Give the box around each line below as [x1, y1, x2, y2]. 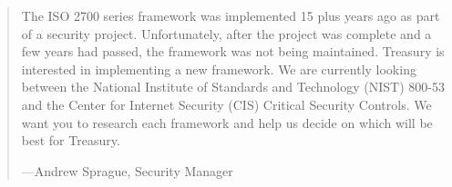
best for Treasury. [21, 131, 120, 150]
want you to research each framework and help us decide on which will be [21, 113, 433, 132]
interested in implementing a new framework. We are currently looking [21, 59, 416, 78]
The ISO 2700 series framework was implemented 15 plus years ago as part [21, 6, 440, 25]
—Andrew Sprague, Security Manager [21, 161, 233, 180]
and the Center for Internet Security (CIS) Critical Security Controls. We [21, 94, 432, 113]
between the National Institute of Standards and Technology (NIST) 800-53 [21, 77, 445, 96]
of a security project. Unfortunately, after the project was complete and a [21, 24, 432, 43]
